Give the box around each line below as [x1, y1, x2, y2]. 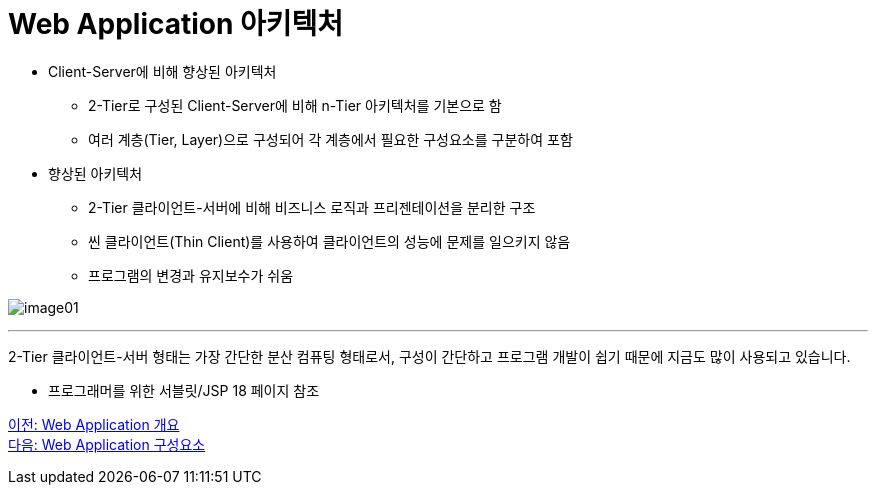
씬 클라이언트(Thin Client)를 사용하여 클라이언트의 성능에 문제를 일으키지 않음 [88, 232, 571, 250]
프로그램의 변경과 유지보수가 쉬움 [88, 266, 294, 284]
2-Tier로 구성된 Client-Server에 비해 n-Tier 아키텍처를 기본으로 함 [88, 96, 502, 114]
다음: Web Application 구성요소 [8, 435, 206, 453]
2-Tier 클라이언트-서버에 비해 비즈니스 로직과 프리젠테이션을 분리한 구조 [88, 198, 536, 216]
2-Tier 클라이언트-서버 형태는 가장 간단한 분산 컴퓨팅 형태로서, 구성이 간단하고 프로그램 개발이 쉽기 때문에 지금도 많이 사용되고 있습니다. [8, 347, 851, 365]
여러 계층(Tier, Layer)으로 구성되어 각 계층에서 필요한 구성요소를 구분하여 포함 [88, 130, 573, 148]
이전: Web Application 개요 [8, 415, 180, 433]
